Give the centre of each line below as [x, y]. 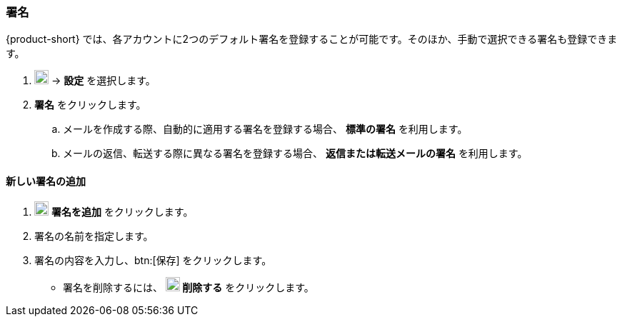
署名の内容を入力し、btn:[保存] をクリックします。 [153, 260]
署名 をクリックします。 [90, 105]
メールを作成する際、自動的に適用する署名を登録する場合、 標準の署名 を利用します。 [265, 129]
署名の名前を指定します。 [94, 236]
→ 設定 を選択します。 [103, 81]
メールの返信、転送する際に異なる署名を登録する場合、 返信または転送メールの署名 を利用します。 [295, 154]
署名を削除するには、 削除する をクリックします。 [189, 287]
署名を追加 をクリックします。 [122, 211]
